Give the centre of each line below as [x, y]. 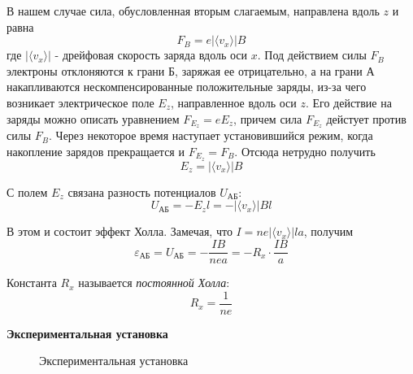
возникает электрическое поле [80, 102]
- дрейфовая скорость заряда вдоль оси [151, 55]
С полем [27, 191]
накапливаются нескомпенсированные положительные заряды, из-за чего [187, 87]
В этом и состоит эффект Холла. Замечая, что [120, 231]
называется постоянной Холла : [154, 283]
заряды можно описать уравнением [93, 118]
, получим [328, 231]
